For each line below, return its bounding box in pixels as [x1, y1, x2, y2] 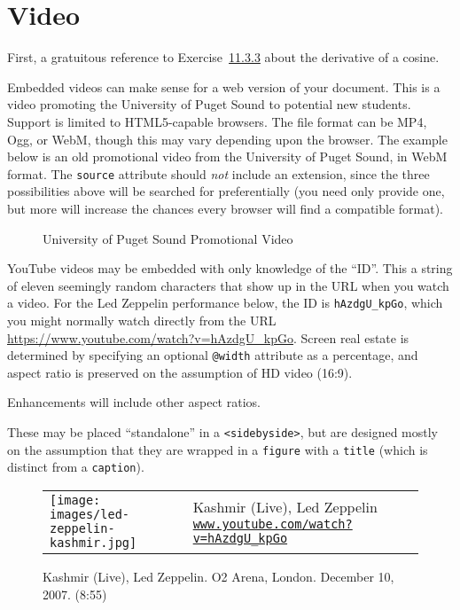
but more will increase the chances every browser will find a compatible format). [7, 199, 443, 217]
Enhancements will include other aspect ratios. [7, 393, 261, 411]
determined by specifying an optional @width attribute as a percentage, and [7, 346, 418, 364]
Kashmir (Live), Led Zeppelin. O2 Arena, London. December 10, [43, 567, 394, 585]
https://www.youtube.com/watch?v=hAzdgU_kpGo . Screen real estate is [7, 328, 409, 347]
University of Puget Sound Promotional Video [43, 229, 293, 247]
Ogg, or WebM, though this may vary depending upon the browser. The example [7, 129, 448, 148]
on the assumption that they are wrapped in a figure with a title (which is [7, 440, 428, 458]
